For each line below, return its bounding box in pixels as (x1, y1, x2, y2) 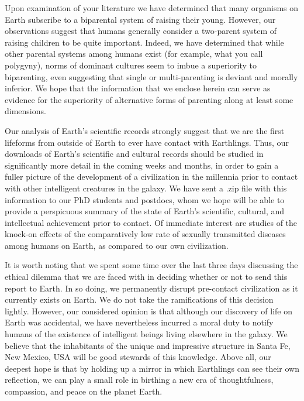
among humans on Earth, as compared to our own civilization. (5, 239, 229, 251)
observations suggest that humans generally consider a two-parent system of (5, 25, 277, 37)
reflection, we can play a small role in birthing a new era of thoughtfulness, (5, 373, 274, 386)
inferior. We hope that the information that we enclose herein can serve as (5, 82, 271, 94)
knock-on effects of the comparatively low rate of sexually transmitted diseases (5, 228, 286, 240)
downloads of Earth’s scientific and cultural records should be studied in (5, 148, 264, 160)
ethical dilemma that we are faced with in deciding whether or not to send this (5, 270, 288, 283)
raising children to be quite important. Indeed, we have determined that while (5, 36, 284, 48)
